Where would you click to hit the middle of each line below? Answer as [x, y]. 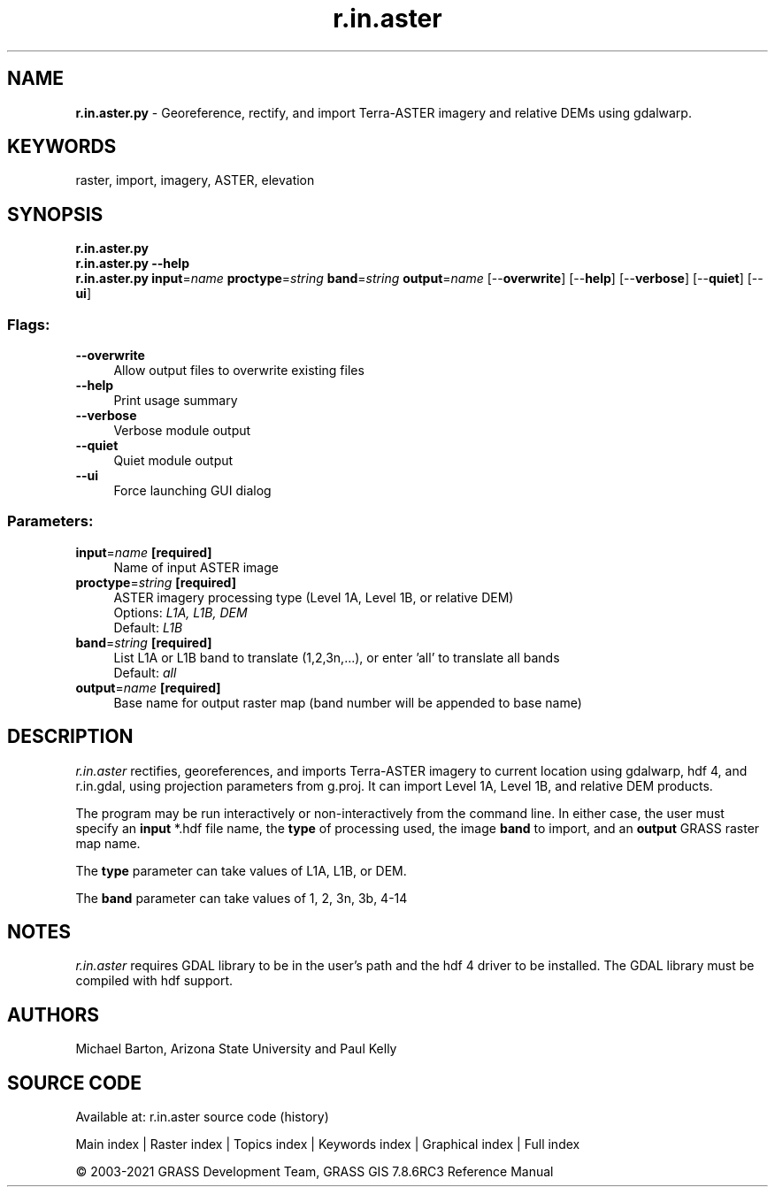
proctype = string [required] [156, 582]
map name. [108, 843]
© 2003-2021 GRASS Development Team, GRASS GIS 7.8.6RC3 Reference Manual [315, 1172]
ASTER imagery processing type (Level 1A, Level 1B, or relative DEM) [314, 597]
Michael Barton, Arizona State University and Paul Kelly [236, 1049]
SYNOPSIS [55, 214]
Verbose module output [182, 431]
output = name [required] [148, 687]
